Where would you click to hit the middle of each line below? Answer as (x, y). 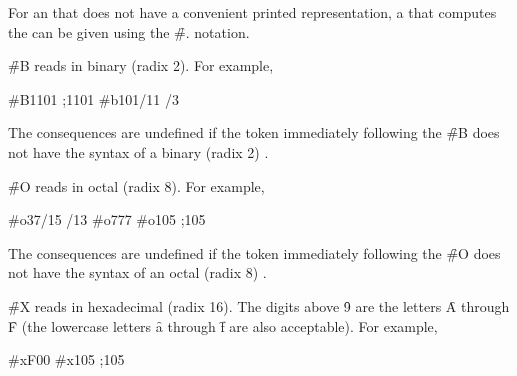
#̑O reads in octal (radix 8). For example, (136, 185)
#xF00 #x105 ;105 (66, 359)
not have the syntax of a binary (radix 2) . (138, 151)
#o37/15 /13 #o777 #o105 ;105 (107, 219)
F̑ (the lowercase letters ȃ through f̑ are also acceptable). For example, (223, 325)
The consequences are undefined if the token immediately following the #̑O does (254, 252)
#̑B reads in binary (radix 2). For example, (141, 65)
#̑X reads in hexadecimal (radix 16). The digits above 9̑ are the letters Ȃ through (259, 305)
